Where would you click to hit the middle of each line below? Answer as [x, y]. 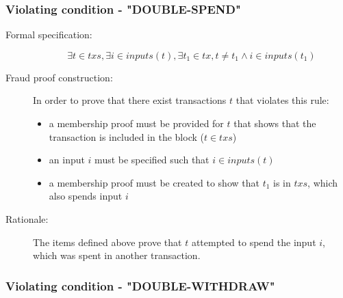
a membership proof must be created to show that [154, 182]
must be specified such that [152, 160]
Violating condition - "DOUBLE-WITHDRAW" [140, 285]
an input [67, 160]
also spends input [86, 196]
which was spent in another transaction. [117, 255]
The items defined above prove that [107, 242]
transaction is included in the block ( [126, 136]
